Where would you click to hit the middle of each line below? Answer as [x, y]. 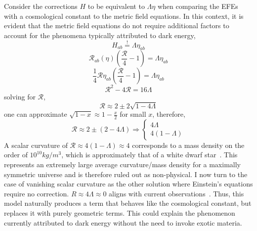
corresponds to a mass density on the [188, 145]
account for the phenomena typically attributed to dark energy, [100, 35]
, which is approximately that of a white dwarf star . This [150, 155]
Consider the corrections [41, 6]
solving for [20, 96]
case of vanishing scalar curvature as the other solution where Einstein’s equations [128, 184]
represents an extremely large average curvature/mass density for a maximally [122, 164]
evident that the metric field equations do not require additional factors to [117, 25]
